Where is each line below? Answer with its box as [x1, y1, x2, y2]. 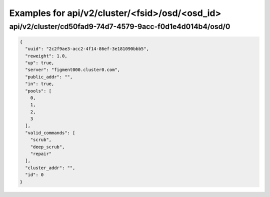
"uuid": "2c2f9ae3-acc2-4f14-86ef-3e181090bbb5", [25, 46, 149, 52]
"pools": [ [25, 88, 52, 93]
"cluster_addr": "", [25, 165, 75, 170]
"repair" [30, 151, 52, 157]
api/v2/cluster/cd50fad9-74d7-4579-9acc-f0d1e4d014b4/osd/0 [9, 22, 230, 31]
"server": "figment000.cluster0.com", [25, 67, 120, 72]
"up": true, [25, 60, 54, 65]
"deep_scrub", [30, 144, 65, 149]
